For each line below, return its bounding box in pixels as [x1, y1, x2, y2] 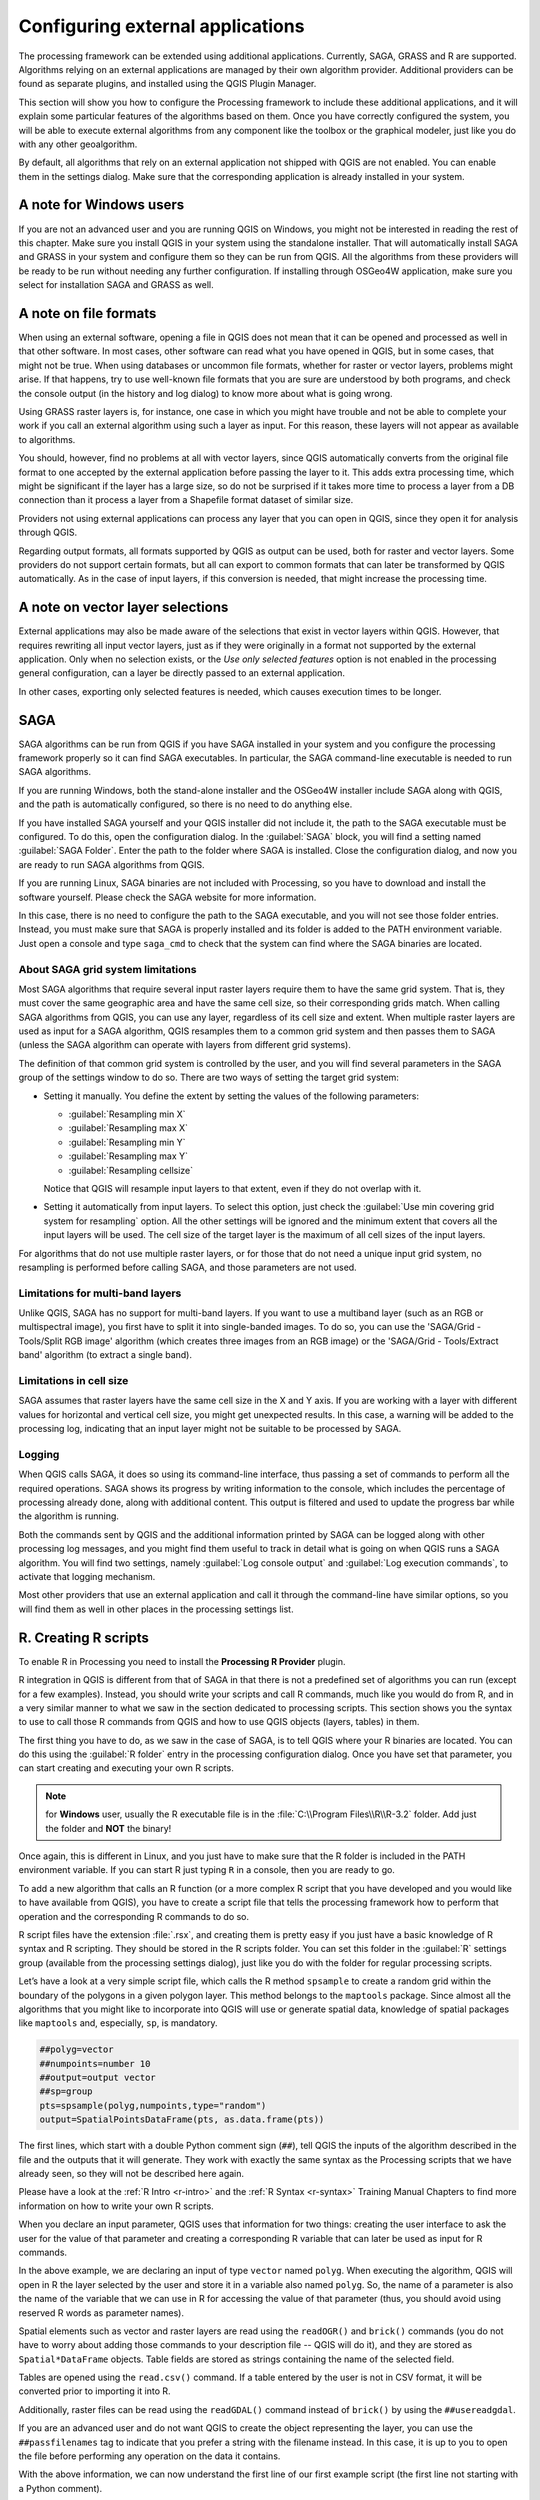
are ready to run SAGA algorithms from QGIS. [18, 858, 205, 870]
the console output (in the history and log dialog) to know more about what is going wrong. [18, 387, 394, 399]
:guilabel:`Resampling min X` [68, 1108, 186, 1120]
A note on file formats [18, 305, 157, 322]
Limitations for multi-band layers [18, 1286, 182, 1300]
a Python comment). [18, 2482, 103, 2494]
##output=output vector [39, 2072, 157, 2084]
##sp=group [39, 2086, 93, 2097]
